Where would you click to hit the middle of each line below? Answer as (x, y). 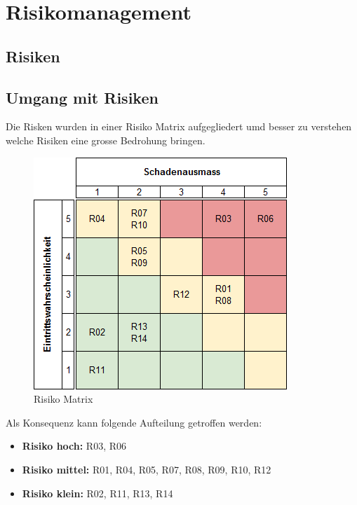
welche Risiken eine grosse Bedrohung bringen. (106, 140)
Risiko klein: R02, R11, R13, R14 (97, 493)
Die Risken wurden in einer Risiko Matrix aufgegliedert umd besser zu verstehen (179, 126)
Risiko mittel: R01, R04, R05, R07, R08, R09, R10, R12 (147, 469)
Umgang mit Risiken (82, 97)
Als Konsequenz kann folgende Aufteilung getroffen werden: (134, 422)
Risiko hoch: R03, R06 (74, 446)
